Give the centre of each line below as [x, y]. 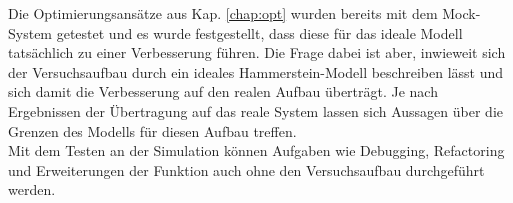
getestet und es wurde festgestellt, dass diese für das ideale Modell [259, 32]
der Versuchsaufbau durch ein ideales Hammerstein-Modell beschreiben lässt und [256, 71]
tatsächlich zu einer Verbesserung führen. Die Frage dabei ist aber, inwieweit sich [257, 52]
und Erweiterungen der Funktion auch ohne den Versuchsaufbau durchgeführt [246, 169]
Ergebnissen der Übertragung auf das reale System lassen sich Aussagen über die [255, 110]
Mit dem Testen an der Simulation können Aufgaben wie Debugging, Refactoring [256, 150]
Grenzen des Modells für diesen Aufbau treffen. [152, 130]
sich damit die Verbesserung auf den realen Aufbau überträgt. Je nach [223, 91]
